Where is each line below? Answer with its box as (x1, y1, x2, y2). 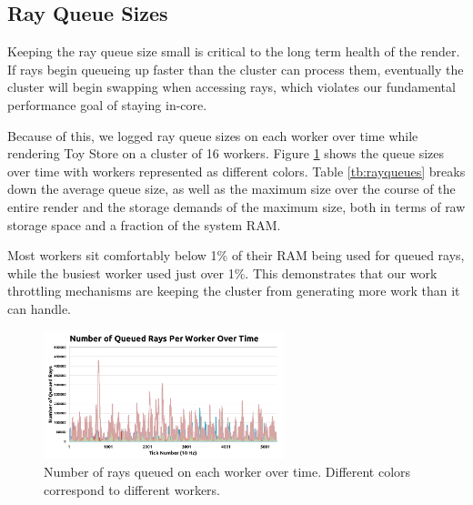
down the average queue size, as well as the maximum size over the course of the (7, 179, 456, 198)
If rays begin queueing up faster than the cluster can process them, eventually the (7, 59, 464, 78)
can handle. (7, 298, 72, 318)
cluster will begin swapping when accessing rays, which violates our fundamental (7, 77, 456, 96)
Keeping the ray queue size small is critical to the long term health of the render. (7, 42, 460, 61)
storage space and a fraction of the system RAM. (7, 215, 281, 234)
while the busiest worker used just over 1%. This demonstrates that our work (7, 263, 438, 282)
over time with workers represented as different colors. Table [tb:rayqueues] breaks (7, 161, 466, 180)
